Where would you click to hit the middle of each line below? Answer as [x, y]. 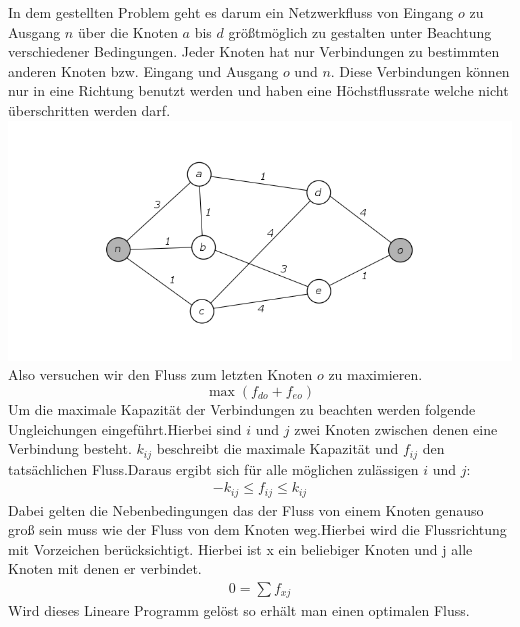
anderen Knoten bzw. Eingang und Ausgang [143, 70]
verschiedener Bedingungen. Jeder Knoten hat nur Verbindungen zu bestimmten [254, 51]
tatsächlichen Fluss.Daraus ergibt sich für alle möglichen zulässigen [213, 468]
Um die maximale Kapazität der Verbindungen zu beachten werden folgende [242, 408]
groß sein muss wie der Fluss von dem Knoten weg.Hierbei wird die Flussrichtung [257, 529]
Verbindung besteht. [70, 448]
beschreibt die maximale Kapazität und [277, 448]
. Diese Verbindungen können [420, 70]
